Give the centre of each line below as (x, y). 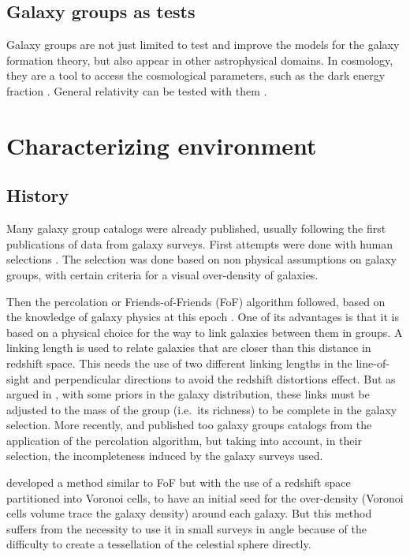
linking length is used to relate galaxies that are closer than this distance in (189, 348)
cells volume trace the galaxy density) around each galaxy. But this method (189, 513)
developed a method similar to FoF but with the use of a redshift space (179, 482)
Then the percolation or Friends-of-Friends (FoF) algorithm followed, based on (196, 301)
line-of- (373, 363)
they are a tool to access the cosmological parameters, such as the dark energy (196, 75)
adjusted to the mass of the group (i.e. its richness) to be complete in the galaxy (202, 409)
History (38, 195)
